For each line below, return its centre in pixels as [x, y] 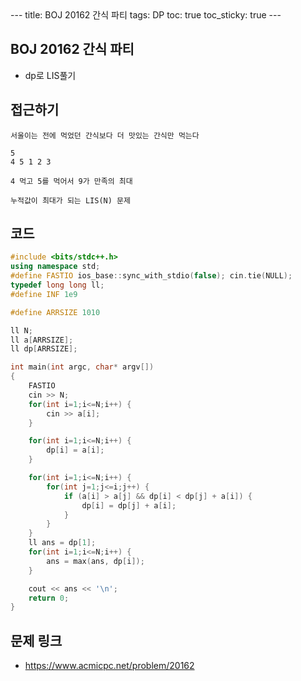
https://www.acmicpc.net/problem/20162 [109, 666]
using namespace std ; [55, 267]
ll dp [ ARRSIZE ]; [44, 349]
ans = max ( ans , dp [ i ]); [95, 561]
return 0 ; [49, 598]
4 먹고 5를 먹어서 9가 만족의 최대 [71, 181]
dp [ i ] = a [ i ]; [75, 450]
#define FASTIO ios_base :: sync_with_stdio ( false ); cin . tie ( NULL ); [151, 276]
